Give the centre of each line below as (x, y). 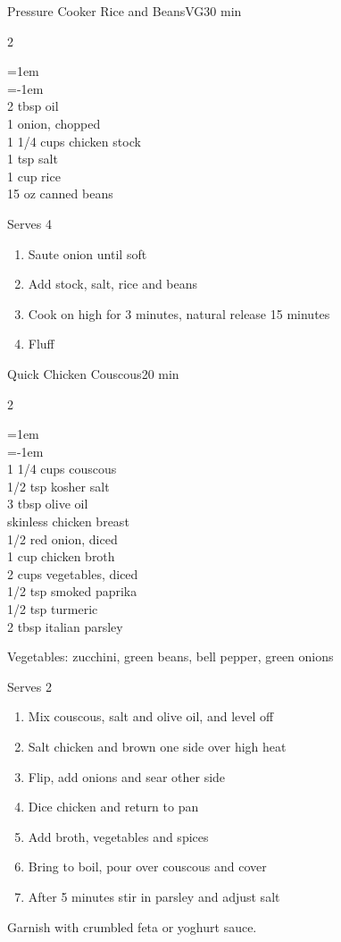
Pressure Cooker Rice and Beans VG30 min (125, 11)
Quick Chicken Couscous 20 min (93, 373)
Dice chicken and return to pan (113, 807)
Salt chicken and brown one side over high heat (157, 746)
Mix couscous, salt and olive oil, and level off (151, 716)
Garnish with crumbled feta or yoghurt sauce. (132, 926)
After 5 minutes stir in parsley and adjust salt (154, 896)
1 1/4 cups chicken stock (74, 141)
